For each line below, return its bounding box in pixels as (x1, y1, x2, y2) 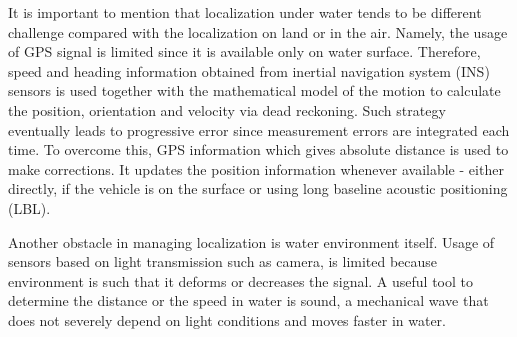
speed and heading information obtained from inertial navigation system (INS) (8, 60, 490, 81)
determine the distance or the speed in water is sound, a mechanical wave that (8, 290, 489, 311)
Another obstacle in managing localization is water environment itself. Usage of (8, 231, 495, 252)
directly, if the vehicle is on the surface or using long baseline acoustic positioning (8, 178, 508, 199)
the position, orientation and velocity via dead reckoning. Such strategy (8, 99, 446, 120)
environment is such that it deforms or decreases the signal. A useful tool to (8, 270, 473, 291)
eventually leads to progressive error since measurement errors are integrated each (8, 119, 510, 140)
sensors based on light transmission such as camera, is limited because (8, 251, 438, 272)
